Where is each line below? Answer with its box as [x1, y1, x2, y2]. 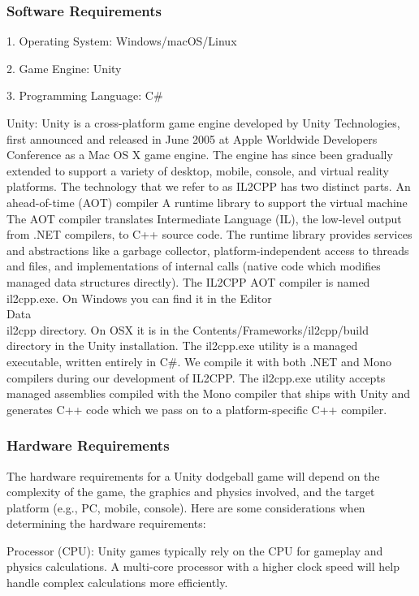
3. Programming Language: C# [6, 87, 163, 104]
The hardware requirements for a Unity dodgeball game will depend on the [6, 467, 380, 484]
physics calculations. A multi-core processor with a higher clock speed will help [6, 558, 400, 575]
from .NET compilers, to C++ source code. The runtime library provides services [6, 226, 413, 243]
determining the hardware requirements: [6, 515, 206, 532]
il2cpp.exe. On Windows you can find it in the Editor [6, 289, 272, 306]
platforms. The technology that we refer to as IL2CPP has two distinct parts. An [6, 178, 411, 195]
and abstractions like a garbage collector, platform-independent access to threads [6, 241, 409, 258]
